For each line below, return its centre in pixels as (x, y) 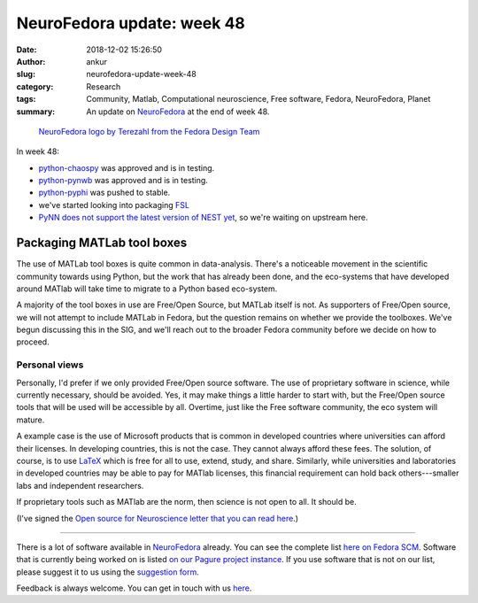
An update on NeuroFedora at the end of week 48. (178, 112)
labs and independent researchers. (80, 485)
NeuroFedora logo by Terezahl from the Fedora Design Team (149, 131)
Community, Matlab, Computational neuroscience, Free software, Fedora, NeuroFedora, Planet (258, 99)
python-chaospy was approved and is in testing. (127, 167)
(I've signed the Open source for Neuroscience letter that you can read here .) (158, 518)
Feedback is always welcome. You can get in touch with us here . (134, 588)
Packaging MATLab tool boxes (102, 243)
